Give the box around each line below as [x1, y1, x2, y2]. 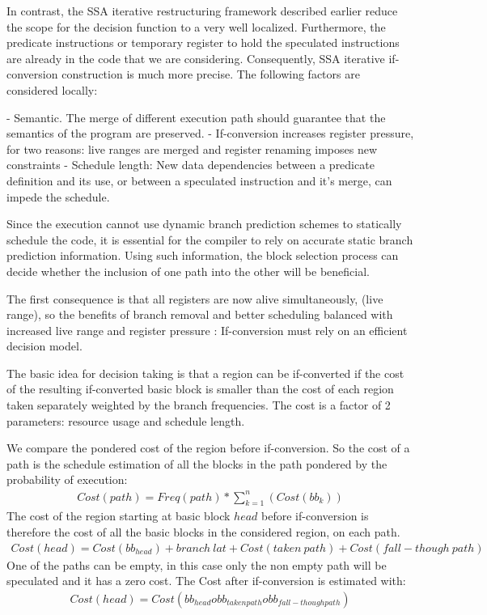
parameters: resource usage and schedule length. [6, 412, 245, 429]
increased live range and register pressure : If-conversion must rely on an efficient [6, 321, 408, 338]
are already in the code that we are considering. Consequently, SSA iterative [6, 49, 385, 66]
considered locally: [6, 81, 98, 98]
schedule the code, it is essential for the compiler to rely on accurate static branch [6, 231, 413, 248]
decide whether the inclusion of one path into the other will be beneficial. [6, 262, 370, 279]
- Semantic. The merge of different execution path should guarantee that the [6, 108, 386, 125]
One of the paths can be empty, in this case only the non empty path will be [6, 556, 387, 573]
